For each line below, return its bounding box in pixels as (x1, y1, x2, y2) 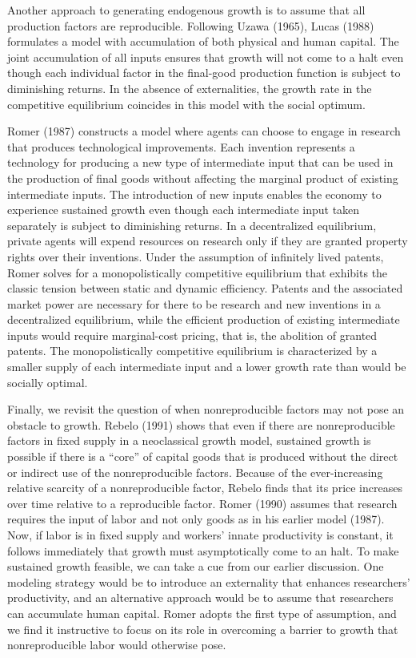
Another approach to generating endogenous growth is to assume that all (7, 2, 366, 18)
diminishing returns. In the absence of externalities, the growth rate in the (7, 79, 372, 96)
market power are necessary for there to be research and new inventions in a (7, 295, 381, 312)
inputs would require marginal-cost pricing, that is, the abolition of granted (7, 326, 378, 343)
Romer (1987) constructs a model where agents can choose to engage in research (7, 123, 401, 139)
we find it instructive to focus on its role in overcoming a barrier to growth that (7, 620, 398, 637)
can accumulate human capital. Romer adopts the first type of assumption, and (7, 604, 397, 621)
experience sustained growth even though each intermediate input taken (7, 201, 360, 218)
